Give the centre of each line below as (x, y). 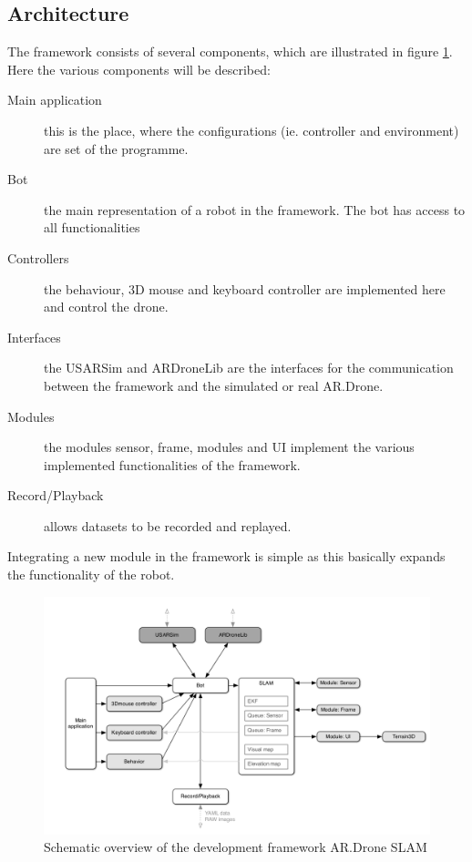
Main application (55, 100)
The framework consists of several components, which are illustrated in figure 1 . (230, 51)
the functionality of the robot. (91, 575)
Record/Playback (56, 495)
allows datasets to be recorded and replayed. (168, 525)
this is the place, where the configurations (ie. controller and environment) (251, 130)
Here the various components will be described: (139, 69)
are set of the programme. (116, 148)
